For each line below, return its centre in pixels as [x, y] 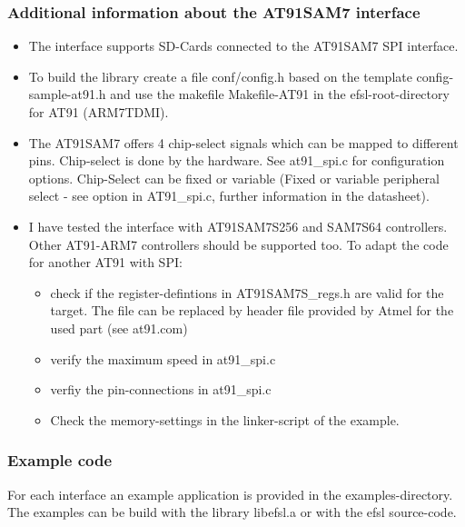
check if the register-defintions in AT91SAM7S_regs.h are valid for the [247, 292]
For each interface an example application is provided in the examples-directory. [230, 494]
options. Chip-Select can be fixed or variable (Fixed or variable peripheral [234, 178]
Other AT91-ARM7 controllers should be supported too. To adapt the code [238, 244]
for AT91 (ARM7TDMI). [99, 112]
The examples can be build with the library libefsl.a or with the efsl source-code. [232, 512]
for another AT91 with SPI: [105, 262]
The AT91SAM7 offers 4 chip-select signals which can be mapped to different [243, 142]
